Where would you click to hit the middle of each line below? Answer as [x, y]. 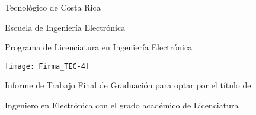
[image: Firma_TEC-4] [47, 66]
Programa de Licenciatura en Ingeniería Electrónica [99, 47]
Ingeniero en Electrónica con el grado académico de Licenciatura [122, 105]
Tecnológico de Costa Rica [53, 7]
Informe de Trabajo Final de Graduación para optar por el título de [128, 85]
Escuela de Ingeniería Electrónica [65, 27]
